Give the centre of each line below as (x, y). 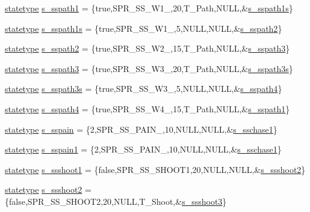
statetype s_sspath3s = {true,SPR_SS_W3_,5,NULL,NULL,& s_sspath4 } (144, 89)
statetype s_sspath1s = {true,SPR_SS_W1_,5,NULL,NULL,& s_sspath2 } (144, 28)
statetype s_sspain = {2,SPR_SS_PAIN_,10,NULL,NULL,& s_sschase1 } (141, 129)
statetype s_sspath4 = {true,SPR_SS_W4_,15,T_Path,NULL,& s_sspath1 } (147, 108)
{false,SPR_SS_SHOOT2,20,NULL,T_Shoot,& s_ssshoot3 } (116, 201)
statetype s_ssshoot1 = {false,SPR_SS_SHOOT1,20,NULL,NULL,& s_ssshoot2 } (155, 169)
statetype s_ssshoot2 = (48, 189)
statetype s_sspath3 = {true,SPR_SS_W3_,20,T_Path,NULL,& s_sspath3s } (149, 68)
